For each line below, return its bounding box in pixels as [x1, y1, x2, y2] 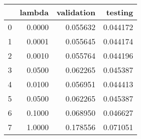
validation [56, 6, 96, 18]
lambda [20, 6, 49, 18]
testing [106, 6, 133, 18]
